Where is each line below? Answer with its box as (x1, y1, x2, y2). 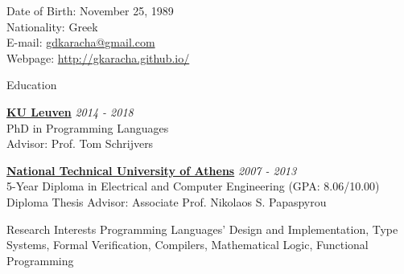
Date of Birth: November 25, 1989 (6, 2, 174, 18)
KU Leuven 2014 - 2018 (6, 103, 134, 120)
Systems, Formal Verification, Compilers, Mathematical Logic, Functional (6, 236, 369, 253)
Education (6, 76, 57, 93)
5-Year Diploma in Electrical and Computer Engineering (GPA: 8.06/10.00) (6, 178, 380, 194)
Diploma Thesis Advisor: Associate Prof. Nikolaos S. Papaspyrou (6, 193, 327, 210)
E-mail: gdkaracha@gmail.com (6, 34, 155, 51)
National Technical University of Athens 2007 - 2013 (6, 162, 297, 178)
